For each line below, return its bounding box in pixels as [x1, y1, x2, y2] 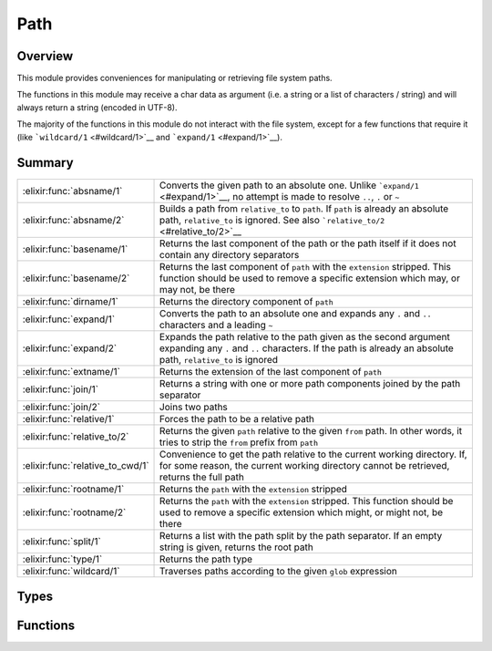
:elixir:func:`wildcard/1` [22, 564, 120, 577]
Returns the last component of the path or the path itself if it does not [159, 237, 456, 250]
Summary [16, 155, 74, 170]
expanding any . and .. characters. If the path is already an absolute [159, 342, 455, 355]
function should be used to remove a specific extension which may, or [159, 272, 460, 284]
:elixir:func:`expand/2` [22, 342, 118, 355]
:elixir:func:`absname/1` [22, 184, 123, 197]
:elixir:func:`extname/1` [22, 365, 120, 377]
